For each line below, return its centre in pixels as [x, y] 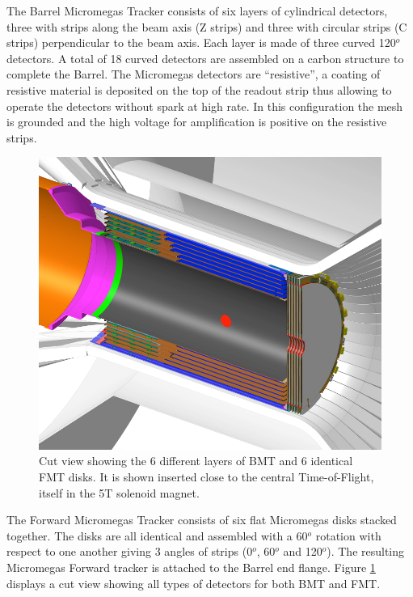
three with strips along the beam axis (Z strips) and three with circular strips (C [207, 26]
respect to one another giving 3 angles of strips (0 [130, 551]
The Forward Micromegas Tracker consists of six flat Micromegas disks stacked [202, 520]
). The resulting [366, 551]
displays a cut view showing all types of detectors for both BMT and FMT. [194, 583]
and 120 [303, 551]
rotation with [348, 535]
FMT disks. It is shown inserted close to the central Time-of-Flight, [206, 476]
